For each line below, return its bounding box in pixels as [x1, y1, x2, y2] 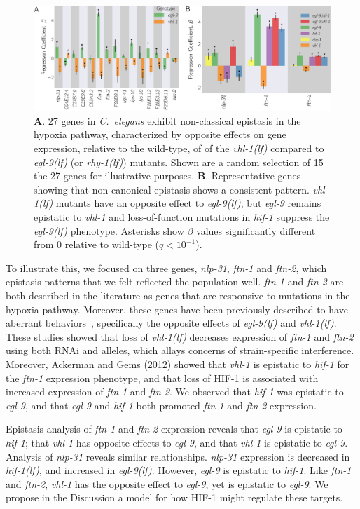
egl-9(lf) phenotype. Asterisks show [34, 223, 184, 238]
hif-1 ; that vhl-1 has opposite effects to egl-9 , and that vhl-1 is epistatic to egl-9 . [6, 435, 348, 449]
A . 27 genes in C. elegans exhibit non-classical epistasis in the [34, 113, 301, 128]
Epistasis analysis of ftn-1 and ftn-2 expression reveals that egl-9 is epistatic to [6, 421, 342, 436]
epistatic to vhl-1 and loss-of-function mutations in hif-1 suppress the [34, 210, 330, 224]
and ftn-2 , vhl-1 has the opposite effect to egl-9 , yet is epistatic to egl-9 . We [6, 476, 328, 491]
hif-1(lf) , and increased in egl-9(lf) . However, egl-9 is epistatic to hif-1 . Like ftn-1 [6, 463, 352, 477]
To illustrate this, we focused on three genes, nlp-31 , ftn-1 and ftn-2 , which [6, 260, 327, 275]
